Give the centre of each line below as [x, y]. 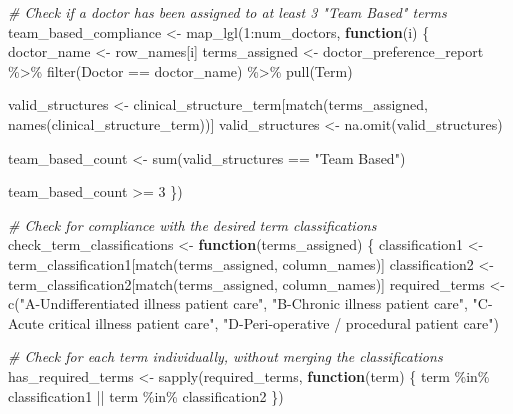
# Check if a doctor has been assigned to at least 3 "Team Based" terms [227, 12]
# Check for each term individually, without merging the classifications [225, 356]
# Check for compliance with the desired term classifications [192, 224]
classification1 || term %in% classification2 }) [146, 395]
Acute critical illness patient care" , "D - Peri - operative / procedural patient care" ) [254, 322]
